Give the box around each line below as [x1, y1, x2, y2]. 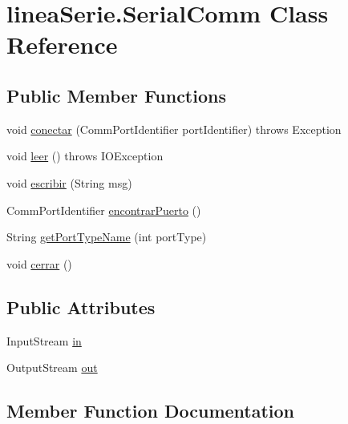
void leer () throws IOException [6, 147, 164, 164]
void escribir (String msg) [6, 174, 132, 191]
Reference [6, 28, 118, 61]
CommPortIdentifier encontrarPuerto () [6, 201, 201, 218]
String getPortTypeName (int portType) [6, 228, 207, 245]
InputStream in [6, 332, 82, 349]
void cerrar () [6, 255, 72, 272]
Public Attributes [6, 294, 156, 319]
